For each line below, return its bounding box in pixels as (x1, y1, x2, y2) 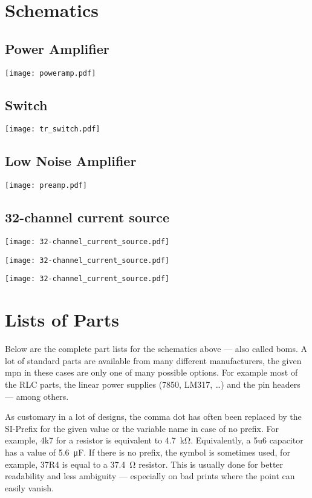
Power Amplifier (5, 39, 109, 58)
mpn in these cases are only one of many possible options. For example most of (5, 366, 298, 379)
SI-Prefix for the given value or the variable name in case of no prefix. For (5, 422, 279, 434)
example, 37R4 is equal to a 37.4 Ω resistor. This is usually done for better (5, 457, 284, 470)
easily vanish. (5, 481, 54, 494)
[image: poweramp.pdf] (5, 68, 96, 78)
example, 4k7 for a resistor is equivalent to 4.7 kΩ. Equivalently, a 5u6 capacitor (5, 434, 304, 447)
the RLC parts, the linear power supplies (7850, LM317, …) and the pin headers (5, 378, 301, 391)
